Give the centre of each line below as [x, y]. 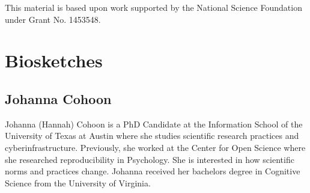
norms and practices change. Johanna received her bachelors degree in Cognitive [153, 171]
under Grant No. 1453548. [53, 19]
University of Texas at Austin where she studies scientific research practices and [152, 136]
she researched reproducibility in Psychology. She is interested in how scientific [150, 159]
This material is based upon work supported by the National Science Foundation [153, 7]
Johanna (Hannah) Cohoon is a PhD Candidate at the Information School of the [154, 124]
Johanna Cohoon [58, 98]
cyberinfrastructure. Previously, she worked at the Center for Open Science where [155, 147]
